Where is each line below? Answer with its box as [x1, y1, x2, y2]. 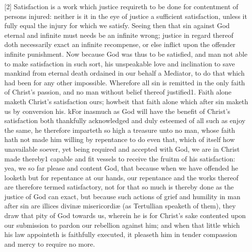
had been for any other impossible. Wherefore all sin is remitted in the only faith [4, 77, 245, 87]
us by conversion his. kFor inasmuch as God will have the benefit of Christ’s [4, 106, 231, 116]
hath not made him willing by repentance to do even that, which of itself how [4, 134, 235, 144]
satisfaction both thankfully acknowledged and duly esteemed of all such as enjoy [4, 115, 246, 126]
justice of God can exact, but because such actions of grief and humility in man [4, 191, 240, 201]
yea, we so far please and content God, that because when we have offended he [4, 163, 238, 173]
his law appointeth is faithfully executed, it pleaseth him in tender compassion [4, 229, 237, 239]
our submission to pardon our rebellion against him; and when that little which [4, 220, 240, 230]
